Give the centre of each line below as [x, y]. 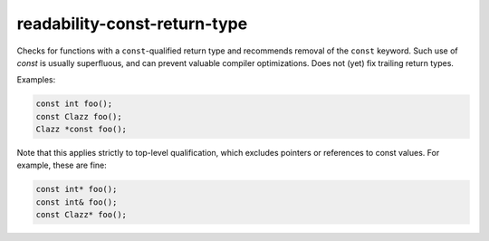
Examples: [36, 80]
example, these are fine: [62, 165]
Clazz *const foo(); [81, 130]
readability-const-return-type [132, 24]
